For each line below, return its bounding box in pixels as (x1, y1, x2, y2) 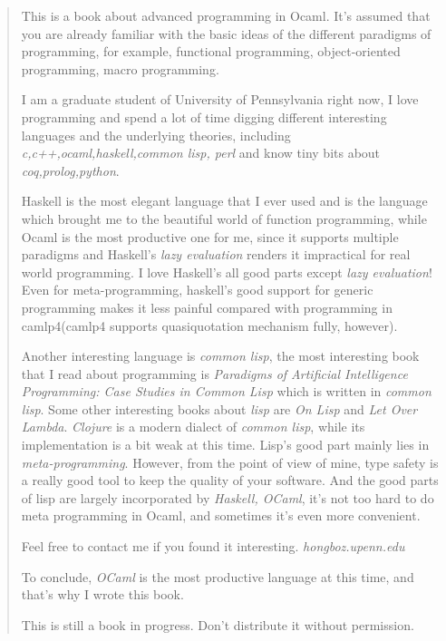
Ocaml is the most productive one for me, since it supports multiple (21, 227, 399, 246)
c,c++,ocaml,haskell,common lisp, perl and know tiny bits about (21, 143, 381, 162)
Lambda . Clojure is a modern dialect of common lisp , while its (21, 417, 365, 436)
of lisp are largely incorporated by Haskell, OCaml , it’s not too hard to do (21, 488, 434, 507)
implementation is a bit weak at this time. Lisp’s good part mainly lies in (21, 435, 430, 454)
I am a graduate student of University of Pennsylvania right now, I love (21, 90, 419, 109)
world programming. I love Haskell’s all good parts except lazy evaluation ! (21, 262, 432, 281)
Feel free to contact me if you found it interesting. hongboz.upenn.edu (21, 537, 405, 556)
